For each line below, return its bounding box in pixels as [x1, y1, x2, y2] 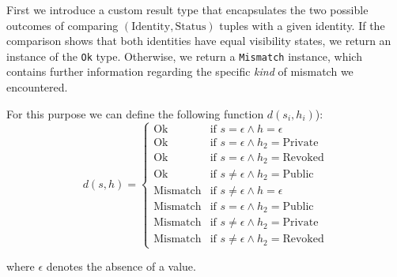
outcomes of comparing [6, 17, 119, 33]
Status [175, 21, 206, 32]
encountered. [6, 79, 68, 95]
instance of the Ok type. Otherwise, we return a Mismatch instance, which [6, 47, 362, 64]
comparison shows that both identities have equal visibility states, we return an [6, 32, 391, 49]
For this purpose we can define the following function [6, 105, 264, 122]
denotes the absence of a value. [46, 258, 196, 275]
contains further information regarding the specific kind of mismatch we [6, 63, 354, 80]
